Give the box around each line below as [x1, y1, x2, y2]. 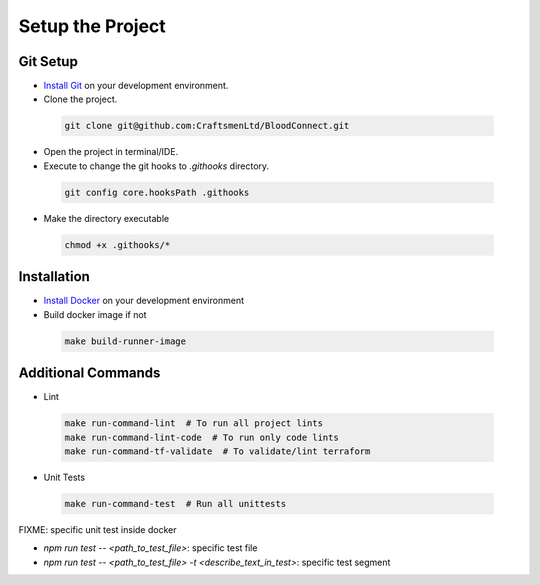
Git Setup [18, 53, 79, 70]
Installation [18, 268, 90, 285]
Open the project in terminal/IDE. [43, 146, 179, 158]
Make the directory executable [43, 212, 170, 224]
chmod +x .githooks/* [64, 239, 171, 250]
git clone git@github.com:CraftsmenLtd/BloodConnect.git [64, 120, 350, 132]
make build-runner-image [64, 335, 187, 347]
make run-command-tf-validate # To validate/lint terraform [64, 445, 371, 457]
